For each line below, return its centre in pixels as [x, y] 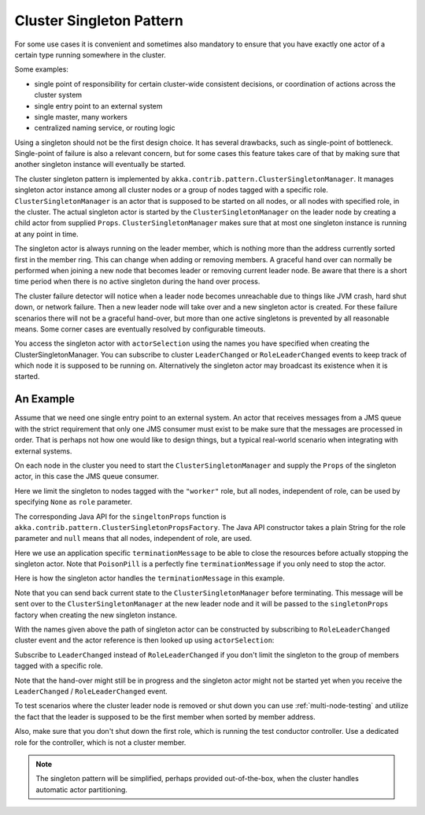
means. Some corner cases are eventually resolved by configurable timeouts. [140, 329]
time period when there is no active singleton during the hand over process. [137, 282]
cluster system [58, 95]
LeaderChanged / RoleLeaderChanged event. [91, 691]
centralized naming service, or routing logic [105, 128]
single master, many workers [81, 117]
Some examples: [41, 69]
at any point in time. [46, 234]
